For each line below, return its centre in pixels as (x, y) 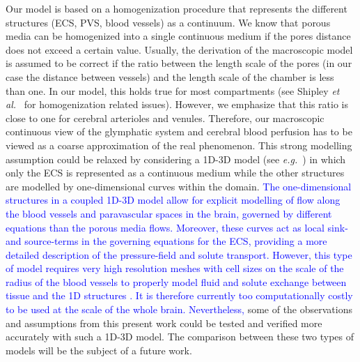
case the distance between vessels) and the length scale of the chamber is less (170, 76)
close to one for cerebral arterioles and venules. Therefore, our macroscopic (165, 118)
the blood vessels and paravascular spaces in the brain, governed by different (169, 213)
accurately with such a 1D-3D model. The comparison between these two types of (180, 337)
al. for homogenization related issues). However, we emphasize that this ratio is (177, 104)
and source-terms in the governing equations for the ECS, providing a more (166, 241)
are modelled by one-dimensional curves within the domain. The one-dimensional (179, 186)
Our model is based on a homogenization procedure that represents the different (177, 8)
